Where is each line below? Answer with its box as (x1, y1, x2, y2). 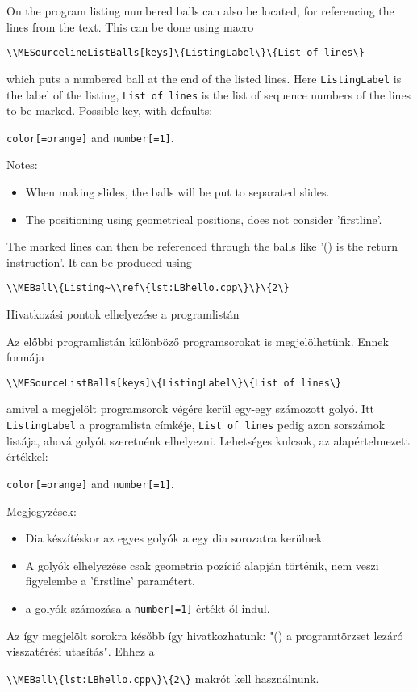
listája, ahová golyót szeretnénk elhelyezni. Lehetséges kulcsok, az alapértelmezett (6, 432, 410, 449)
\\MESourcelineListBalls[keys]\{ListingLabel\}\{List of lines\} (6, 47, 365, 59)
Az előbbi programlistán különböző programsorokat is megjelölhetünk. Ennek (6, 332, 389, 349)
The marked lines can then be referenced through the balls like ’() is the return (6, 238, 398, 255)
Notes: (6, 156, 38, 173)
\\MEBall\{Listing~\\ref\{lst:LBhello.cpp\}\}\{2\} (6, 282, 290, 294)
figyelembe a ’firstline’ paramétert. (25, 572, 195, 589)
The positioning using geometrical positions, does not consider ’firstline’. (25, 210, 382, 227)
